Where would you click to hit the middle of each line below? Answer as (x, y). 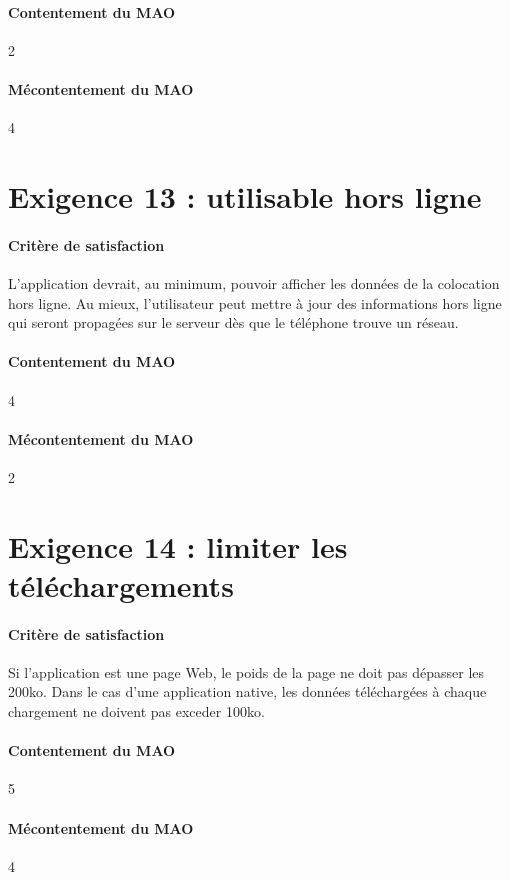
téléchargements (121, 584)
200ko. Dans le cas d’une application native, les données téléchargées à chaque (247, 691)
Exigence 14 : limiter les (178, 545)
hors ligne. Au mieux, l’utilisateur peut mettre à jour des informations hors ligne (255, 302)
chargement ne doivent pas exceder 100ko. (136, 711)
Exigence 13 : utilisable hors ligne (245, 195)
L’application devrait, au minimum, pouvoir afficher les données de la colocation (254, 282)
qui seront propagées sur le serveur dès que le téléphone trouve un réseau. (233, 322)
